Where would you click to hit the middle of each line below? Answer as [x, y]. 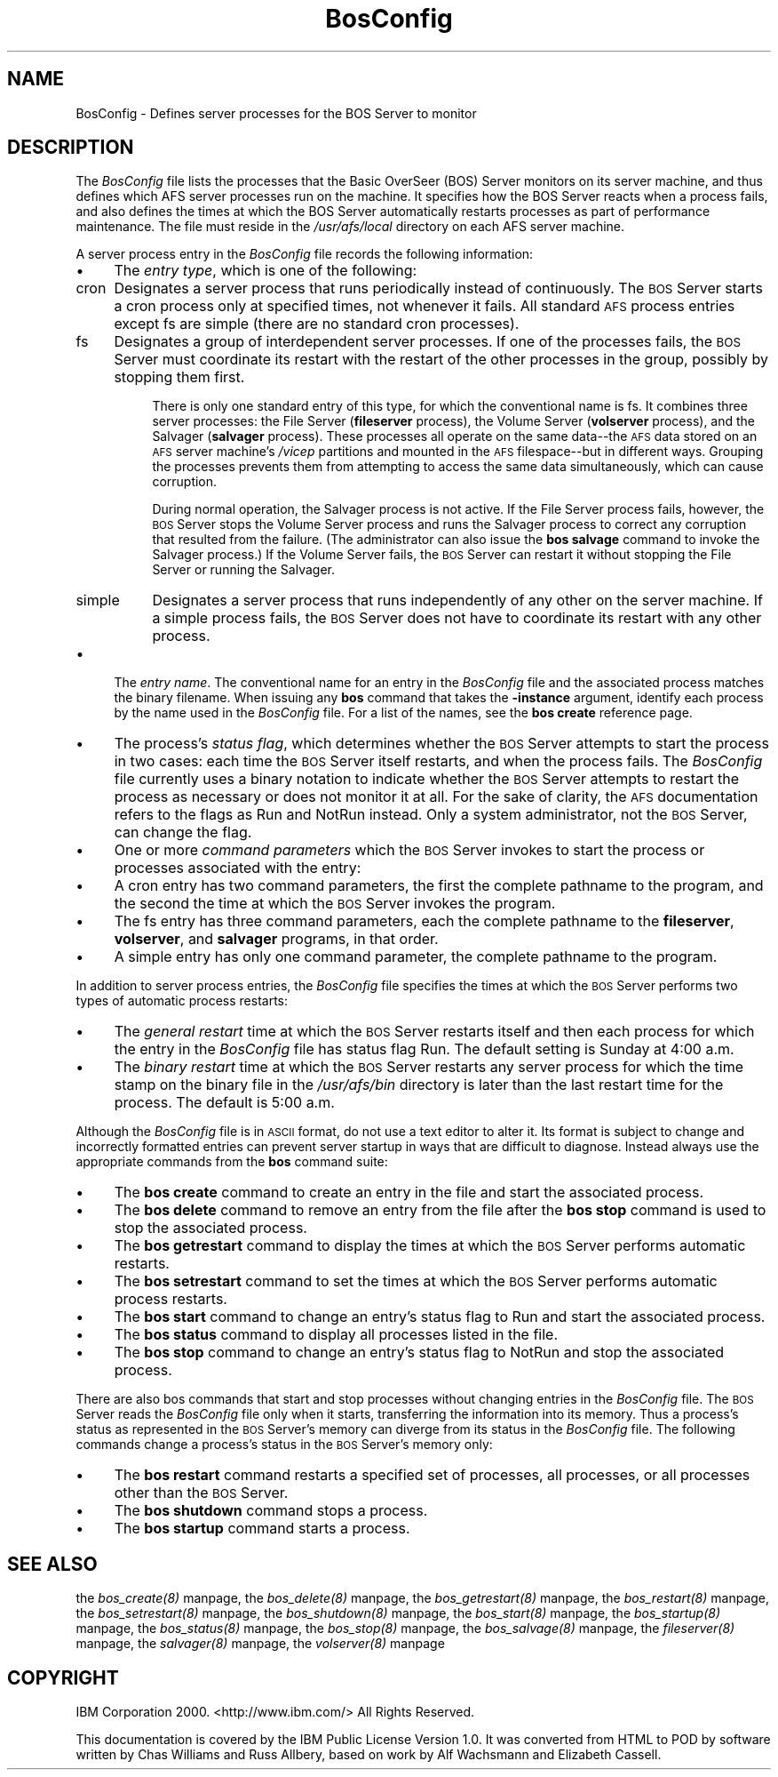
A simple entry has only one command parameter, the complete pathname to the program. [416, 957]
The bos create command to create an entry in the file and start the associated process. [409, 1193]
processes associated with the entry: [238, 868]
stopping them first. [179, 377]
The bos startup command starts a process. [262, 1529]
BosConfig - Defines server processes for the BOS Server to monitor [276, 113]
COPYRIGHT [63, 1677]
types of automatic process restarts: [182, 1001]
